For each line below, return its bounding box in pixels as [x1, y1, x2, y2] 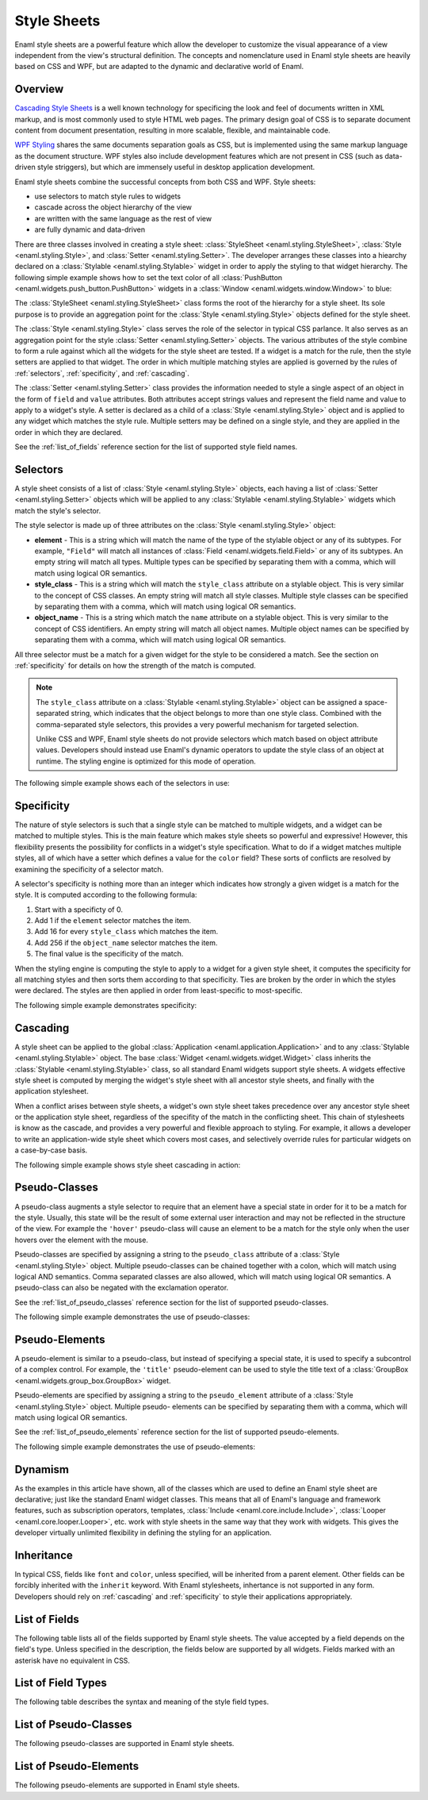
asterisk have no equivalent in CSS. [14, 1656, 131, 1665]
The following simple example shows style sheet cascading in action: [14, 1160, 241, 1170]
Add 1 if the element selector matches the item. [34, 916, 192, 925]
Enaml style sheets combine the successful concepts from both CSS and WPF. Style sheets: [14, 177, 316, 187]
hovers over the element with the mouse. [14, 1235, 148, 1244]
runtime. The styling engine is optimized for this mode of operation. [36, 756, 257, 766]
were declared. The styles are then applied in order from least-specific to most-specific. [14, 986, 303, 995]
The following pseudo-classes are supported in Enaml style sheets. [14, 1739, 235, 1748]
